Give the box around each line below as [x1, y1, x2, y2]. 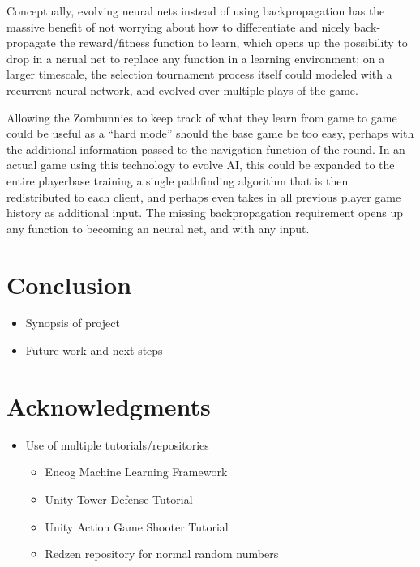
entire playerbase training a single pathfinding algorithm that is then [6, 172, 349, 189]
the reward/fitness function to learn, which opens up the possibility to [59, 34, 408, 51]
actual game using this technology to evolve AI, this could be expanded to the [6, 156, 395, 173]
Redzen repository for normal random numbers [45, 545, 279, 562]
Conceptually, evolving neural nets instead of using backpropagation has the [6, 2, 385, 19]
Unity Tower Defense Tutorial [45, 490, 193, 507]
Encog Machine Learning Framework [45, 463, 228, 480]
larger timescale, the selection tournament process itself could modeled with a [6, 66, 392, 83]
